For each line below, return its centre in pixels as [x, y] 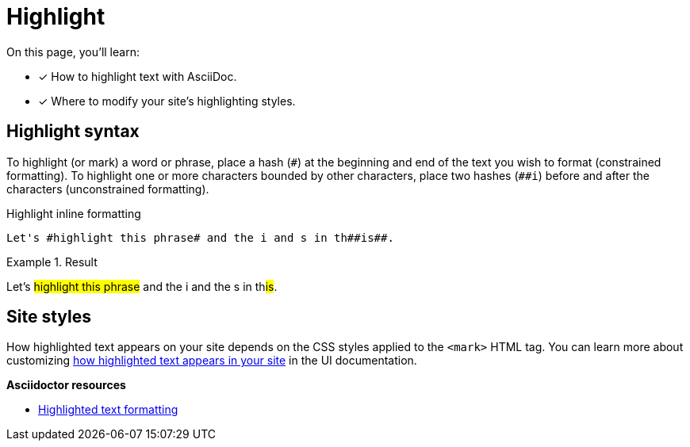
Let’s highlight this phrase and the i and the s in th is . [142, 286]
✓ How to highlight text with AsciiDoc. [138, 76]
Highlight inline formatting [74, 213]
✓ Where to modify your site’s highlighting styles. [167, 101]
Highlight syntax [73, 132]
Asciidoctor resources [66, 385]
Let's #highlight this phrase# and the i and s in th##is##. [200, 237]
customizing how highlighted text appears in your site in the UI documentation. [212, 361]
